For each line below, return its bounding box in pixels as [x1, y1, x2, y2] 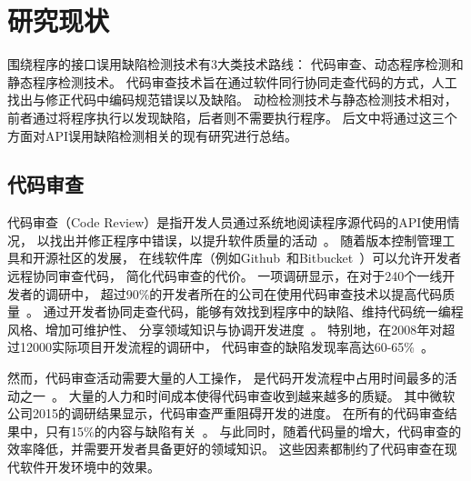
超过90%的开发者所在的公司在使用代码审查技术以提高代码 [100, 284, 443, 303]
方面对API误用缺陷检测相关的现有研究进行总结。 [7, 125, 298, 145]
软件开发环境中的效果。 [19, 457, 160, 476]
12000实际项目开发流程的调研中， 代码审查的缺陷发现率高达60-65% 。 [19, 337, 434, 356]
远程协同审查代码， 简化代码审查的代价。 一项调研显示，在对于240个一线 [7, 266, 443, 286]
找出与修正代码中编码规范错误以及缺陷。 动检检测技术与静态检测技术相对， [7, 90, 457, 109]
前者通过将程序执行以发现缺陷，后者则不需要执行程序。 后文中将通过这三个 [7, 107, 457, 126]
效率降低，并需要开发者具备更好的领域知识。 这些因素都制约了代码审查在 [7, 439, 445, 458]
